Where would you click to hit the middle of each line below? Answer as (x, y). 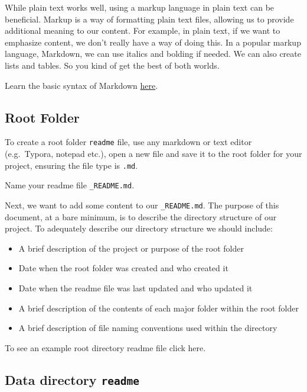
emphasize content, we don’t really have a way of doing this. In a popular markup (153, 42)
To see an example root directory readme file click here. (105, 347)
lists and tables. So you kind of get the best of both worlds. (112, 65)
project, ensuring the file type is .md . (71, 165)
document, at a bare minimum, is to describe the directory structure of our (141, 216)
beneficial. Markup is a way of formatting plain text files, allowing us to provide (149, 19)
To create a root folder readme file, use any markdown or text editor (128, 142)
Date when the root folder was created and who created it (123, 268)
